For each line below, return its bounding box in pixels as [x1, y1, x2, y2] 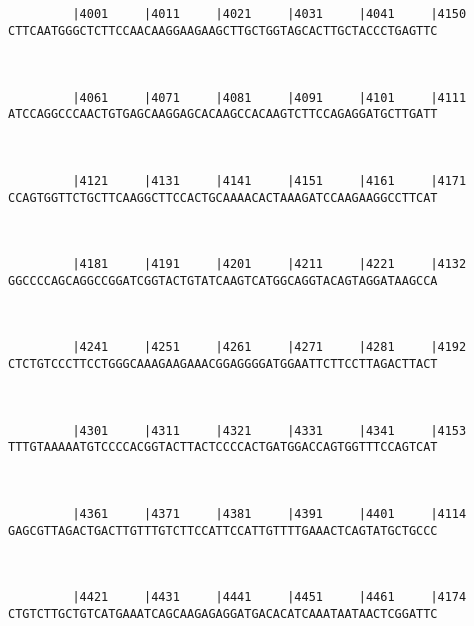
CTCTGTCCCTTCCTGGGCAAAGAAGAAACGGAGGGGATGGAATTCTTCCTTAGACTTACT [8, 357, 438, 372]
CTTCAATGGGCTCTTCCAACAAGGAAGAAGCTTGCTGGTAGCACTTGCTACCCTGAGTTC [8, 23, 438, 38]
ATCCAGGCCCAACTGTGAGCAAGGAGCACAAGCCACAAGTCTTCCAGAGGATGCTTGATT [8, 107, 438, 122]
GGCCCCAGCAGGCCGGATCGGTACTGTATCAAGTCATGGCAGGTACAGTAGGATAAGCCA [8, 273, 438, 288]
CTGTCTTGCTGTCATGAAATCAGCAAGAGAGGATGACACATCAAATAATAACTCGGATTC [8, 606, 438, 621]
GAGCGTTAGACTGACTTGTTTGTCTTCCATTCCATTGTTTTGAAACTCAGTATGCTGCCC [8, 523, 438, 538]
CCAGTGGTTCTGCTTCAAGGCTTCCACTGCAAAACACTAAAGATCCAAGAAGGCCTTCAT [8, 190, 438, 205]
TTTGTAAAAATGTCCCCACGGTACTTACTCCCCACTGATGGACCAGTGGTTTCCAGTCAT [8, 440, 438, 455]
